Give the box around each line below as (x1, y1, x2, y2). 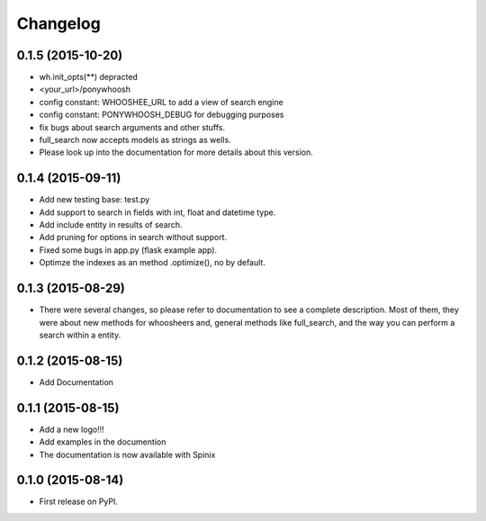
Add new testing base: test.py (39, 194, 150, 205)
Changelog (16, 13, 101, 33)
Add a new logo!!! (39, 424, 104, 435)
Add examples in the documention (39, 436, 166, 447)
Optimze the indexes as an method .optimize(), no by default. (39, 257, 265, 268)
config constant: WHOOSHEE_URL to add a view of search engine (39, 96, 283, 107)
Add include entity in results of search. (39, 220, 184, 230)
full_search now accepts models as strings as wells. (39, 135, 231, 146)
